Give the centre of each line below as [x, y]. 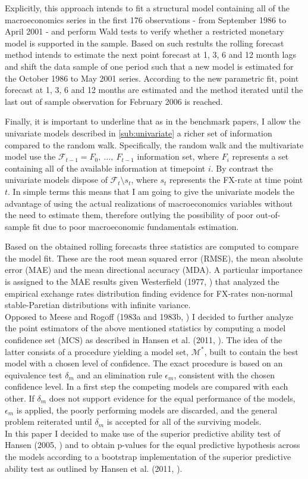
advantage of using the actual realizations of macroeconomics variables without [149, 203]
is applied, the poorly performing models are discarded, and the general [147, 410]
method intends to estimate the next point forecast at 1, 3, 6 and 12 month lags [150, 55]
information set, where [178, 156]
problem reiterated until [48, 422]
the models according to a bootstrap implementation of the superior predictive [148, 456]
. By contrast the [242, 168]
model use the [30, 156]
